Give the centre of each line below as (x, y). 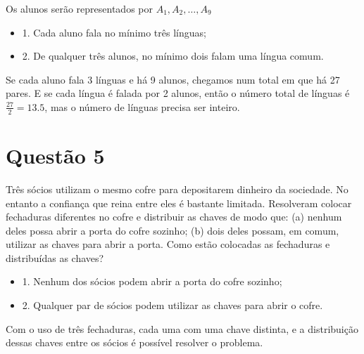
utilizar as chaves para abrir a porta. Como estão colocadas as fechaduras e (168, 244)
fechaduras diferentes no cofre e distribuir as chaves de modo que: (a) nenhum (174, 217)
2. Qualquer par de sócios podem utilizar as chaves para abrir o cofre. (172, 305)
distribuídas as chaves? (55, 257)
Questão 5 (55, 155)
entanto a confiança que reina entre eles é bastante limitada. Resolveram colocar (179, 203)
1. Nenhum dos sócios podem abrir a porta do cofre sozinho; (152, 281)
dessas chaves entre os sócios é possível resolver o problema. (134, 342)
